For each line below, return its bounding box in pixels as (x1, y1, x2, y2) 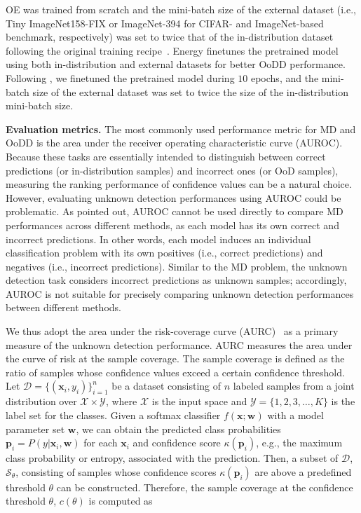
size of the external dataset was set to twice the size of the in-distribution (32, 84, 348, 99)
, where (105, 394, 137, 409)
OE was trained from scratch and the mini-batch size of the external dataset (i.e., (6, 2, 356, 16)
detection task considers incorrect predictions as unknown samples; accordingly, (6, 273, 347, 287)
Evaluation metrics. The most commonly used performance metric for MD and (6, 121, 356, 136)
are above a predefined (254, 464, 352, 479)
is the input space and (151, 394, 247, 409)
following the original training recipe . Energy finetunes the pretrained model (6, 43, 339, 57)
